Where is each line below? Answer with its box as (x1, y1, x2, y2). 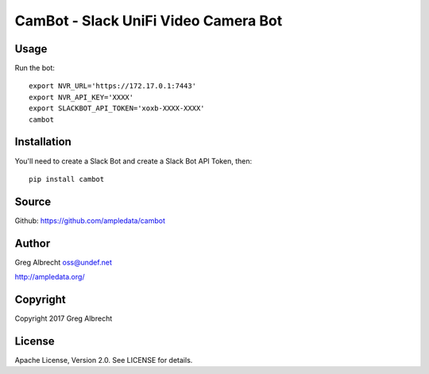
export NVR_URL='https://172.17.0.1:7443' (29, 82, 197, 91)
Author (14, 237, 51, 250)
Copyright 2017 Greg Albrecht (14, 314, 113, 323)
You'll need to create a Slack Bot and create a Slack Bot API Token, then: (14, 156, 253, 166)
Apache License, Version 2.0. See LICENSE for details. (14, 355, 193, 364)
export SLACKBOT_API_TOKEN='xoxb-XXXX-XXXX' (29, 104, 206, 113)
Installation (14, 135, 71, 148)
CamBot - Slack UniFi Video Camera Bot (14, 12, 283, 29)
